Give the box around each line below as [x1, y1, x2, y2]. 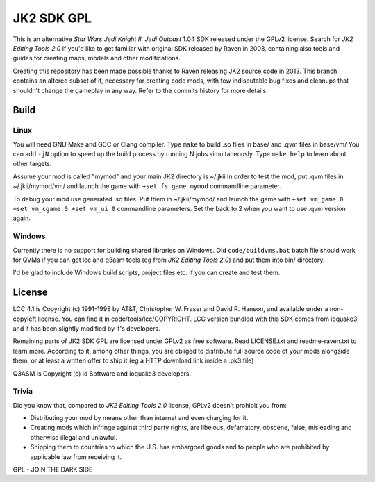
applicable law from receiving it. [30, 452, 122, 461]
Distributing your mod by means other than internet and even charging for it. [30, 414, 249, 422]
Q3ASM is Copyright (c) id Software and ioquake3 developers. [12, 369, 192, 378]
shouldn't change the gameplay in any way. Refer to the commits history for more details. [12, 86, 269, 94]
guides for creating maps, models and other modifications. [12, 54, 181, 63]
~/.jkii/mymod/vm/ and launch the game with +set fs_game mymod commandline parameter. [12, 182, 281, 190]
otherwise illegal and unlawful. [30, 433, 118, 441]
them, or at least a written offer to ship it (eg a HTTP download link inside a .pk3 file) [12, 356, 254, 365]
